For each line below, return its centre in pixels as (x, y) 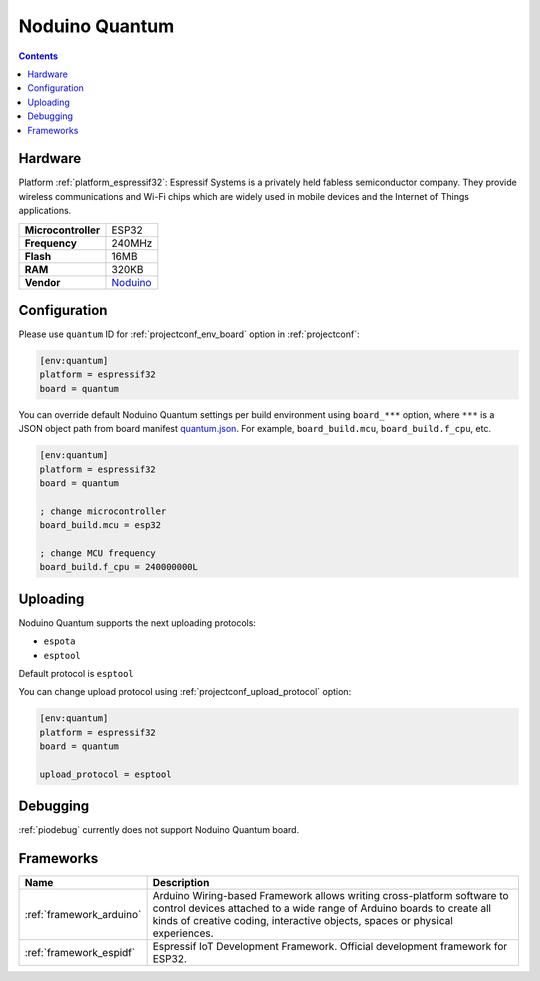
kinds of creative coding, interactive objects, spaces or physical (303, 921)
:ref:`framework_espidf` (80, 953)
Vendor (42, 282)
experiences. (183, 933)
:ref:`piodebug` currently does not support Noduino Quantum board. (159, 830)
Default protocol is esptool (76, 674)
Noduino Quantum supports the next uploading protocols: (137, 622)
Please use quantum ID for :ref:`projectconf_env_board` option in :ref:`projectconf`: (189, 334)
